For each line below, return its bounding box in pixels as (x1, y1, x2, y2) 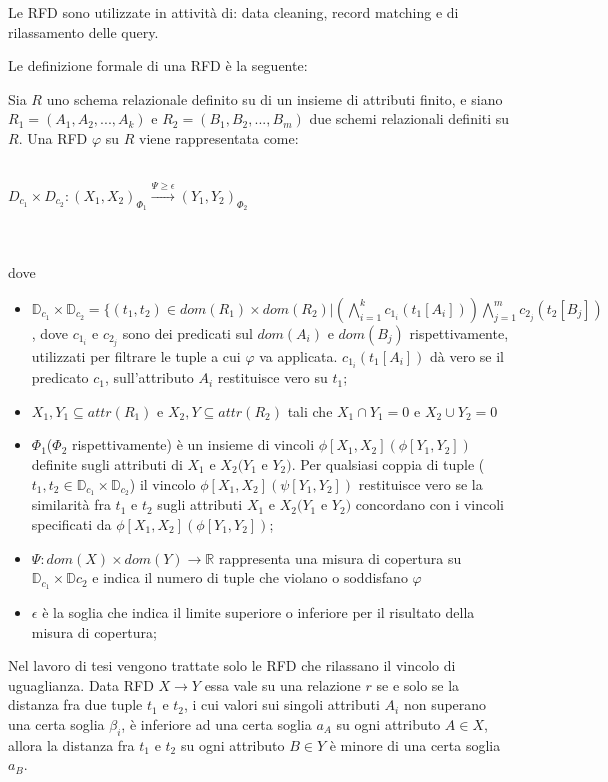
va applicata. (259, 346, 338, 367)
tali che (287, 400, 333, 421)
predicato (31, 367, 89, 388)
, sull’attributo (105, 367, 194, 388)
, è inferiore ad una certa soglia (121, 713, 312, 734)
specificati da (31, 513, 112, 534)
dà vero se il (430, 346, 505, 367)
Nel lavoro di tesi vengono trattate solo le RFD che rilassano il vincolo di (8, 655, 456, 676)
